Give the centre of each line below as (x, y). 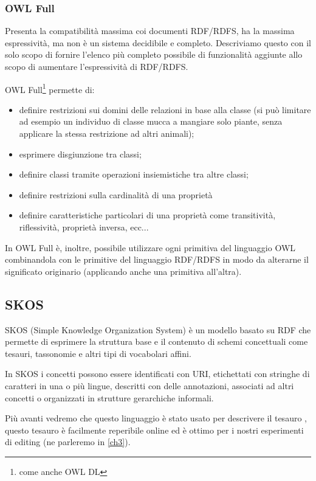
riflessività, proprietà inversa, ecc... (84, 227)
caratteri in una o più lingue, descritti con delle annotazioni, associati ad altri (149, 385)
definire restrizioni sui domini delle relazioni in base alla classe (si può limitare (165, 109)
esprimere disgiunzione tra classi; (80, 154)
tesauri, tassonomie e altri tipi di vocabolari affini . (98, 353)
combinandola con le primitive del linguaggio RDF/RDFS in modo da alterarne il (157, 259)
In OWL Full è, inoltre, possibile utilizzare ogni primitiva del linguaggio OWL (150, 247)
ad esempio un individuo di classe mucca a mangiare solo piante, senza (151, 121)
